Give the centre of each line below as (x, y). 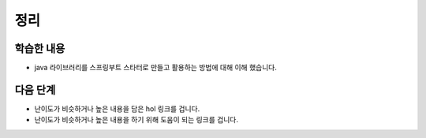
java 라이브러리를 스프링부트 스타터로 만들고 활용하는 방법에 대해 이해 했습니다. (156, 68)
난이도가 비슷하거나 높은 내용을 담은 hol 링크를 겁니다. (117, 108)
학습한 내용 (40, 48)
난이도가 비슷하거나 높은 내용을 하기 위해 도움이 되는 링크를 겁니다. (136, 120)
